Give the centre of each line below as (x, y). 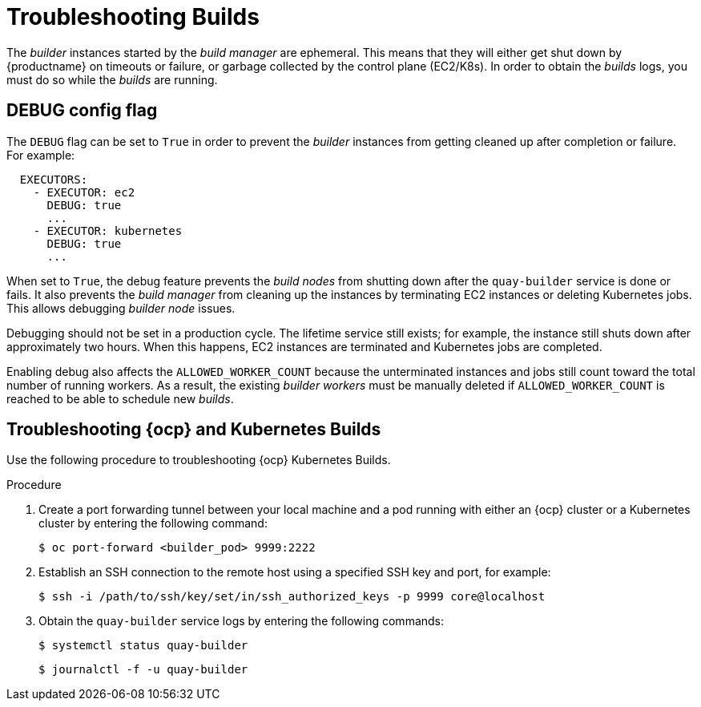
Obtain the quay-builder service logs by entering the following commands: (242, 621)
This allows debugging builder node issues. (121, 308)
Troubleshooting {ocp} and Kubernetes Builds (194, 430)
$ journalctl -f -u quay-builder (143, 670)
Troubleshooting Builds (133, 17)
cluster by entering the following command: (153, 523)
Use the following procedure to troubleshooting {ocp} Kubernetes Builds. (199, 460)
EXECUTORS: (54, 179)
